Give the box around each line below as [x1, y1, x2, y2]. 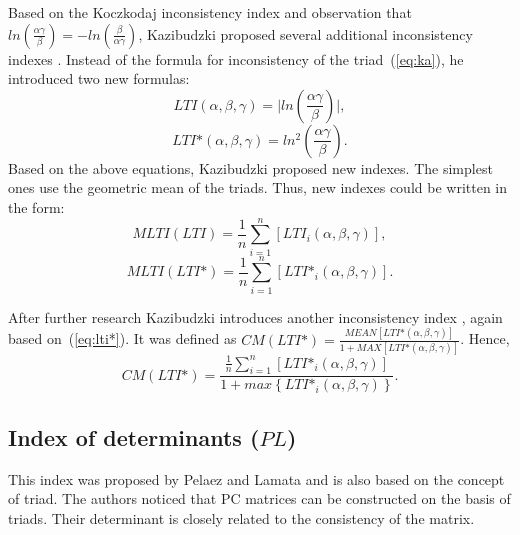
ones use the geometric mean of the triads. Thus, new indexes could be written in [8, 177, 508, 198]
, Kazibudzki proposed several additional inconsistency [138, 23, 473, 44]
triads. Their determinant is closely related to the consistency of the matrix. [8, 507, 475, 528]
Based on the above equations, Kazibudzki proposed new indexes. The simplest [8, 157, 493, 178]
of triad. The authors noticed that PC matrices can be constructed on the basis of [8, 488, 511, 509]
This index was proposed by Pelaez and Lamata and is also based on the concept [8, 468, 505, 489]
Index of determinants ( [8, 421, 260, 452]
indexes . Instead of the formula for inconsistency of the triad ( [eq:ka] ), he [8, 48, 464, 69]
